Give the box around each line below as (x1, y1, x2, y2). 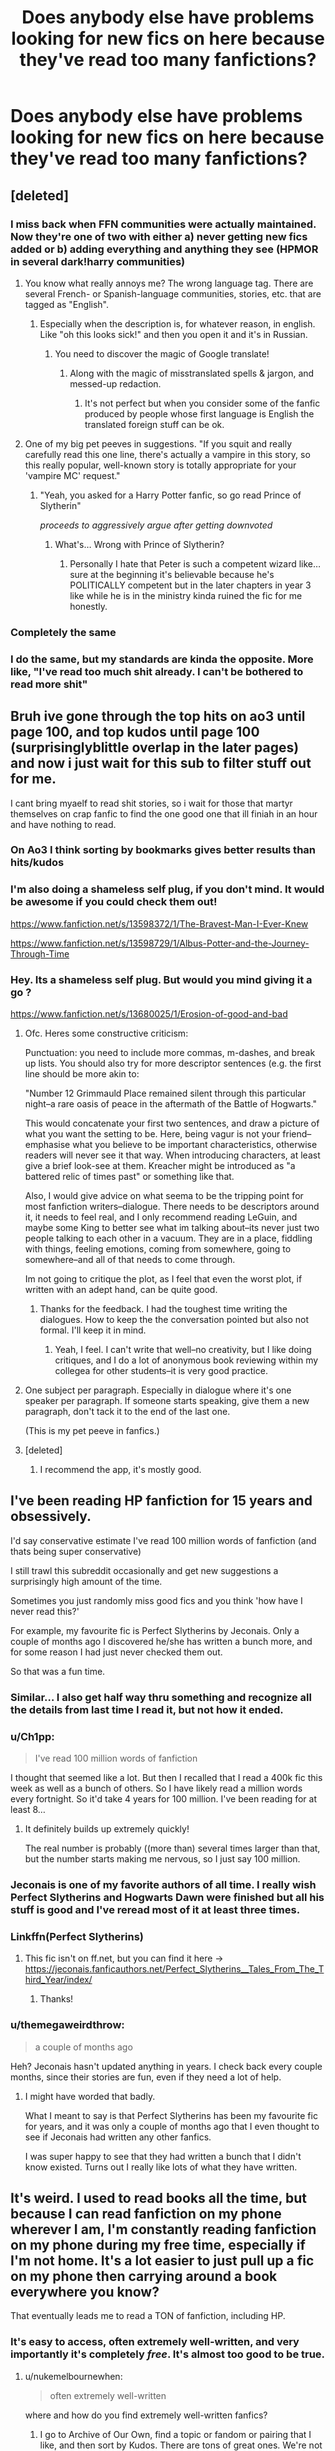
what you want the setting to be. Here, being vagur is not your (24, 1128, 281, 1140)
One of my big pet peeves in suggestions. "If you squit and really (24, 437, 292, 450)
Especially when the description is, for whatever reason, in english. (39, 317, 316, 330)
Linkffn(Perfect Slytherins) (10, 1929, 145, 1943)
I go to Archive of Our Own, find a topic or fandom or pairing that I (39, 2428, 312, 2440)
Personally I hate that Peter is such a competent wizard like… (69, 557, 322, 570)
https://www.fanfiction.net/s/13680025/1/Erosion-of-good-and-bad (10, 1008, 288, 1020)
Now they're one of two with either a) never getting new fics (10, 229, 308, 243)
